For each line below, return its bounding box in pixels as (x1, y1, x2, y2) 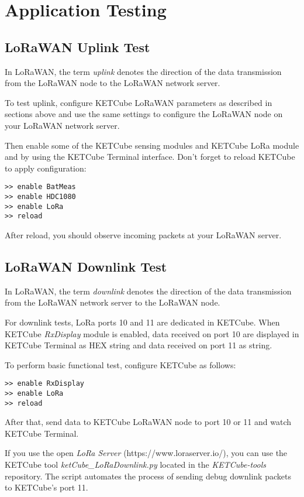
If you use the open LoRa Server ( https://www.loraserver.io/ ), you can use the (5, 447, 288, 459)
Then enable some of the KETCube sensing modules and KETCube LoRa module (5, 139, 299, 151)
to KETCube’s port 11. (5, 481, 88, 493)
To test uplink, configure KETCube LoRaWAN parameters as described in (5, 96, 272, 108)
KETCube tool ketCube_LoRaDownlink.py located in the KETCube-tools (5, 458, 266, 471)
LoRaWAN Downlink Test (5, 257, 167, 275)
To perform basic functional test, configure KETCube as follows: (5, 358, 236, 371)
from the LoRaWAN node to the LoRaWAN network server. (5, 77, 220, 89)
